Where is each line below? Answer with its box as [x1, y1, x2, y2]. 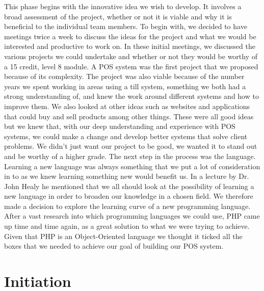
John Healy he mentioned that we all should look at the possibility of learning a [4, 180, 254, 191]
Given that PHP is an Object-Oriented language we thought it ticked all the [4, 230, 243, 241]
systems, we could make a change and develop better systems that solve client [4, 130, 248, 141]
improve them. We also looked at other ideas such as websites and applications [4, 100, 250, 111]
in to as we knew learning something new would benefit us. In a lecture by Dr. [4, 171, 249, 181]
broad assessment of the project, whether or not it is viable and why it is [4, 11, 232, 21]
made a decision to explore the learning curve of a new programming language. [4, 200, 251, 211]
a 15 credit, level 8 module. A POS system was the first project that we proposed [4, 61, 258, 71]
